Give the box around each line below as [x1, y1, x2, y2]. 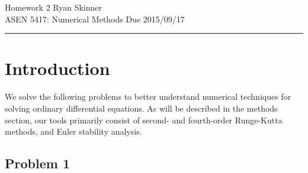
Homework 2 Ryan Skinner [5, 1, 102, 13]
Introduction [5, 56, 110, 80]
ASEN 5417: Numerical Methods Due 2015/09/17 [5, 12, 185, 25]
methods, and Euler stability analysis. [5, 125, 142, 138]
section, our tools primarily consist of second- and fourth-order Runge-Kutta [5, 113, 283, 126]
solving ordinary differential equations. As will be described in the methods [5, 102, 278, 114]
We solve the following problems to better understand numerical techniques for [5, 90, 291, 103]
